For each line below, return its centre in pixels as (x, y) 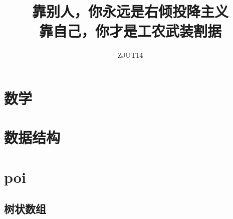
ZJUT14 (130, 55)
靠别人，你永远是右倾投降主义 (130, 11)
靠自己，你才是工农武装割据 (130, 31)
